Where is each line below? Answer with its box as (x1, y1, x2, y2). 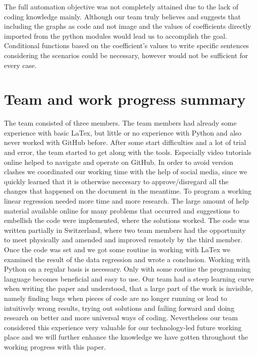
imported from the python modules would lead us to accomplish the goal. (4, 30, 227, 41)
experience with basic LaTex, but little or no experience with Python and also (4, 127, 242, 138)
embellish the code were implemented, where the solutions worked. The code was (4, 215, 250, 225)
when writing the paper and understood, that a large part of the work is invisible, (4, 283, 253, 293)
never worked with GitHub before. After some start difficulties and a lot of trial (4, 137, 246, 147)
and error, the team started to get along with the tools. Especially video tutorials (4, 147, 252, 157)
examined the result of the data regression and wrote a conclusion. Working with (4, 254, 250, 264)
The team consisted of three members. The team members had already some (4, 118, 237, 128)
